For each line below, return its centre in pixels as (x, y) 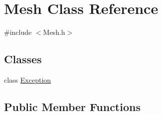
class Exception (28, 79)
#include (18, 32)
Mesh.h (54, 32)
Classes (23, 59)
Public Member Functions (72, 106)
